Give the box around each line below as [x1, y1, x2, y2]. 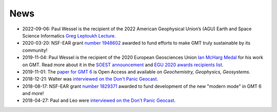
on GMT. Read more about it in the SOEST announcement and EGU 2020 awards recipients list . [22, 62, 224, 68]
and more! [22, 90, 44, 97]
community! [22, 47, 48, 53]
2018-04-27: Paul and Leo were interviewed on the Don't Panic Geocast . [22, 98, 176, 104]
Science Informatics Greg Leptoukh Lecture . [22, 32, 116, 39]
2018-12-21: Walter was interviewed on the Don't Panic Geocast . [22, 76, 159, 82]
